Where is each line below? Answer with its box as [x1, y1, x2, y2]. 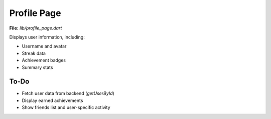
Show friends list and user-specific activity [22, 104, 110, 110]
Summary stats [22, 64, 53, 70]
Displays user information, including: [9, 34, 85, 40]
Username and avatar [22, 43, 67, 49]
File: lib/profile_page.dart [9, 25, 62, 31]
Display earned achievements [22, 97, 83, 103]
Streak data [22, 50, 46, 56]
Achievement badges [22, 57, 66, 63]
